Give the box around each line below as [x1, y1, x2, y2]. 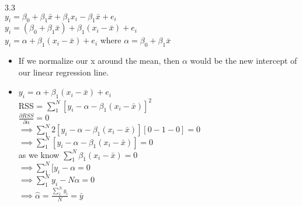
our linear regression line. [18, 66, 109, 78]
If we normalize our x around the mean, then [18, 54, 180, 67]
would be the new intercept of [190, 54, 297, 67]
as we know [18, 148, 60, 160]
